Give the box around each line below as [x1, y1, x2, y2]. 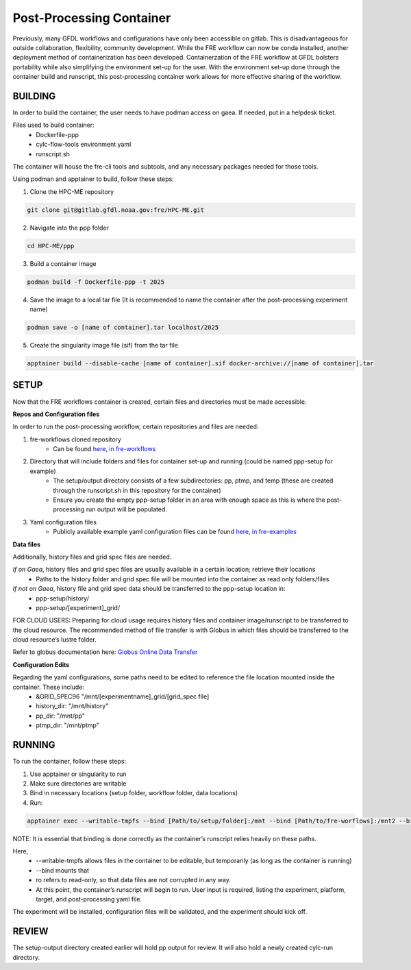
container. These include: [12, 683, 85, 691]
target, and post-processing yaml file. [36, 895, 142, 903]
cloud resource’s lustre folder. [12, 635, 97, 644]
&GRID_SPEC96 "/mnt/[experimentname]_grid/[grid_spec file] [36, 692, 210, 701]
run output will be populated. [86, 505, 168, 513]
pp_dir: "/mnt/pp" [36, 712, 85, 720]
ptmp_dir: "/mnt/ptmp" [36, 721, 99, 729]
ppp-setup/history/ [36, 594, 89, 603]
